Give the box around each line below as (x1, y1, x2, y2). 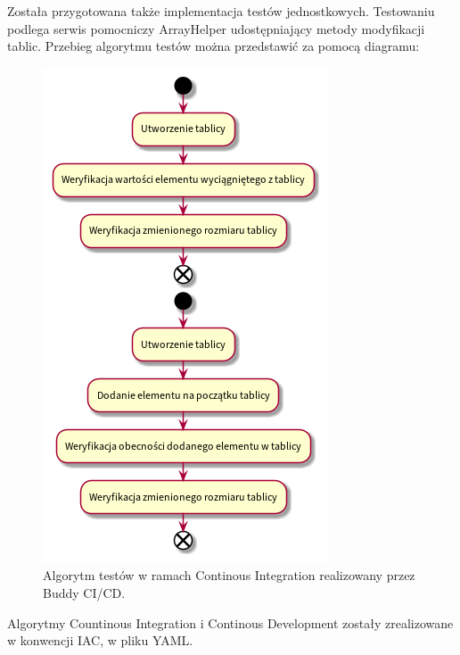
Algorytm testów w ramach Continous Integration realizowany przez (43, 566, 415, 585)
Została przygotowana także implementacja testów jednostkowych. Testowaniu (7, 2, 435, 20)
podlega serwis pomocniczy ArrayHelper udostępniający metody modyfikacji (7, 19, 425, 37)
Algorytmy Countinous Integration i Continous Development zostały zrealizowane (7, 613, 454, 632)
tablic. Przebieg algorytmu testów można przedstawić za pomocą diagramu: (7, 37, 420, 55)
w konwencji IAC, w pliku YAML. (7, 631, 193, 650)
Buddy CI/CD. (43, 583, 126, 601)
